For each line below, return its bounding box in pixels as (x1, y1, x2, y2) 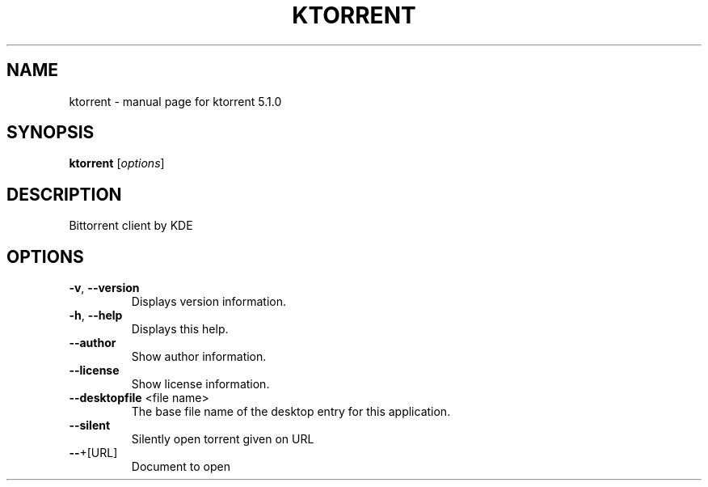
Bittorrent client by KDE (69, 218, 193, 233)
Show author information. (131, 349, 267, 364)
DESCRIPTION (6, 184, 122, 205)
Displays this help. (131, 322, 229, 337)
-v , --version (69, 281, 140, 295)
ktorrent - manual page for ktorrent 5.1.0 (69, 94, 282, 108)
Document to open (131, 459, 230, 474)
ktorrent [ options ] (69, 156, 165, 171)
